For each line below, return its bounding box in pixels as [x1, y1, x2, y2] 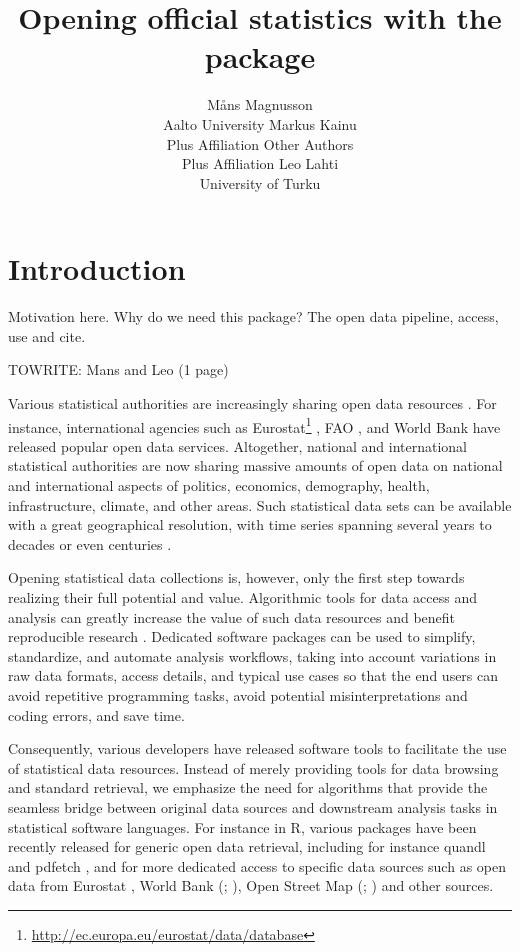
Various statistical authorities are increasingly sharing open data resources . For [8, 393, 497, 413]
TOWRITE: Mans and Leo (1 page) [8, 359, 229, 380]
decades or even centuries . [8, 533, 172, 554]
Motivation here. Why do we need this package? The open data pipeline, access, [8, 306, 499, 327]
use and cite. [8, 325, 86, 346]
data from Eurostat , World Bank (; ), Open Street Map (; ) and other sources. [8, 875, 494, 896]
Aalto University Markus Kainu [163, 113, 357, 134]
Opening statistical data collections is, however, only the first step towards [8, 567, 465, 588]
